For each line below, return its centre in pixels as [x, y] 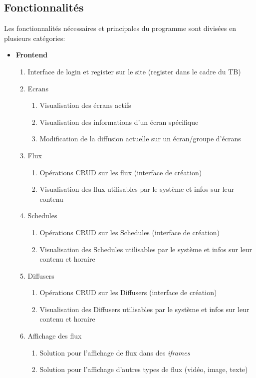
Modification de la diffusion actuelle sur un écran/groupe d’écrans [140, 139]
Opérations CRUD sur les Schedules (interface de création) [129, 232]
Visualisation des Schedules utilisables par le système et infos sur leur [146, 249]
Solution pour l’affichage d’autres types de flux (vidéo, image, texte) [144, 369]
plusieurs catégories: [35, 38]
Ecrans [38, 88]
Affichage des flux [55, 336]
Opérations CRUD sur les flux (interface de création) [121, 172]
